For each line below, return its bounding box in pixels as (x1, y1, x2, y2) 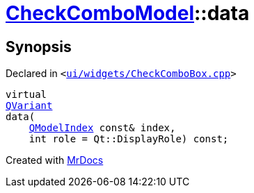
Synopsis (6, 37, 72, 56)
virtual (6, 89, 47, 101)
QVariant (6, 100, 53, 112)
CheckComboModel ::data (6, 1, 250, 25)
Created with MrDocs (6, 154, 104, 167)
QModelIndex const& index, (29, 122, 176, 134)
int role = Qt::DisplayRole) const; (29, 133, 229, 145)
